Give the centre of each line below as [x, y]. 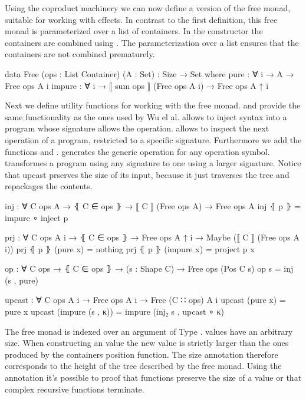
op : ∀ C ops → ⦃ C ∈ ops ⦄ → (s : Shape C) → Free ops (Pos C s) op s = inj [149, 268]
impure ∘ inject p [37, 217]
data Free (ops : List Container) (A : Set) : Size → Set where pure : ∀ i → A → [149, 73]
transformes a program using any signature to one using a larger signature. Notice [153, 163]
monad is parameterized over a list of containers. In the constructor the [134, 31]
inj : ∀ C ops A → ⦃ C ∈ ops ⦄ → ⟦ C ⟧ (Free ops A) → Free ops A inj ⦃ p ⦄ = [153, 205]
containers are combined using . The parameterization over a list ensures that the [152, 42]
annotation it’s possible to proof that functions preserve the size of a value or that [153, 377]
